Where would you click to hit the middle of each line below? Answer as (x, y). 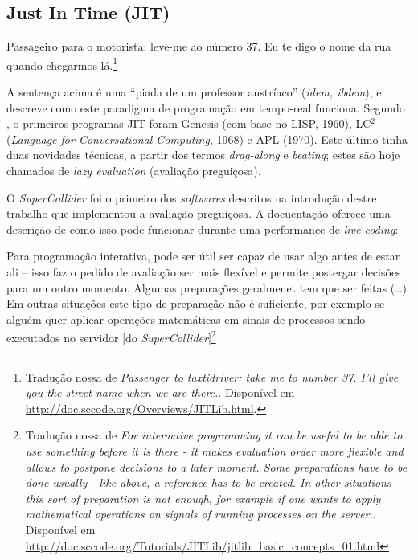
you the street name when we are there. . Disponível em (160, 392)
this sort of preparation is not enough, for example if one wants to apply (203, 498)
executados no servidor (63, 338)
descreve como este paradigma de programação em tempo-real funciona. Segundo (206, 107)
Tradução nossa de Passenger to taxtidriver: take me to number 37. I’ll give (212, 376)
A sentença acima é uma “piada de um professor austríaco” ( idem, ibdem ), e (194, 92)
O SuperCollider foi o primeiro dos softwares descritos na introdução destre (192, 197)
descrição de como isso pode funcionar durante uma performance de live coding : (203, 229)
